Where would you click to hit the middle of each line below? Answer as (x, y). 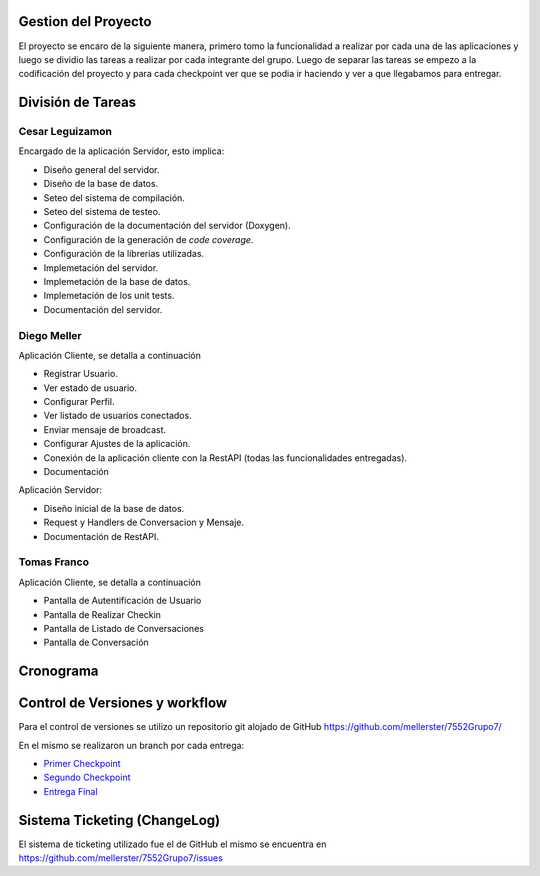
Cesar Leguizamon (65, 132)
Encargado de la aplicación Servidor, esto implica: (121, 151)
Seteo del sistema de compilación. (114, 197)
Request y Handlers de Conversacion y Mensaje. (144, 522)
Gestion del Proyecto (85, 21)
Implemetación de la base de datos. (117, 281)
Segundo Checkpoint (87, 777)
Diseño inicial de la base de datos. (114, 508)
